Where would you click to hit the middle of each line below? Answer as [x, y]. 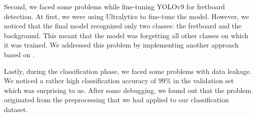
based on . [19, 54]
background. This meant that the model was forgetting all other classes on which [126, 35]
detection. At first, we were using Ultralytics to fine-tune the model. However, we [127, 16]
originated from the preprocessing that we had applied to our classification [116, 100]
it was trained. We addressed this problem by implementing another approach [121, 45]
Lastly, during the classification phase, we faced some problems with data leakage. [128, 71]
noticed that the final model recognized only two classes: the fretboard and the [123, 26]
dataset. [16, 109]
